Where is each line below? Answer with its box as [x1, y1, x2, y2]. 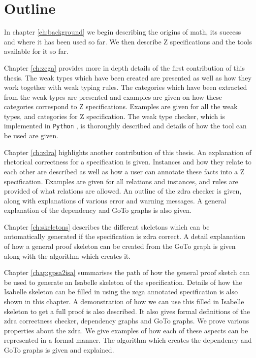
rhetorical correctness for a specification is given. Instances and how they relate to [4, 157, 252, 167]
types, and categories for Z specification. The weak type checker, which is [4, 111, 225, 121]
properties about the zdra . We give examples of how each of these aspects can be [4, 325, 248, 335]
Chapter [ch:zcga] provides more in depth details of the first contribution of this [4, 62, 245, 73]
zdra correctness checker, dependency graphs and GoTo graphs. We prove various [4, 316, 249, 326]
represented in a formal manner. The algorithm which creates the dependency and [4, 335, 252, 345]
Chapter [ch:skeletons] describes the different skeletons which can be [4, 221, 210, 232]
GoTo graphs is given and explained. [4, 345, 114, 355]
